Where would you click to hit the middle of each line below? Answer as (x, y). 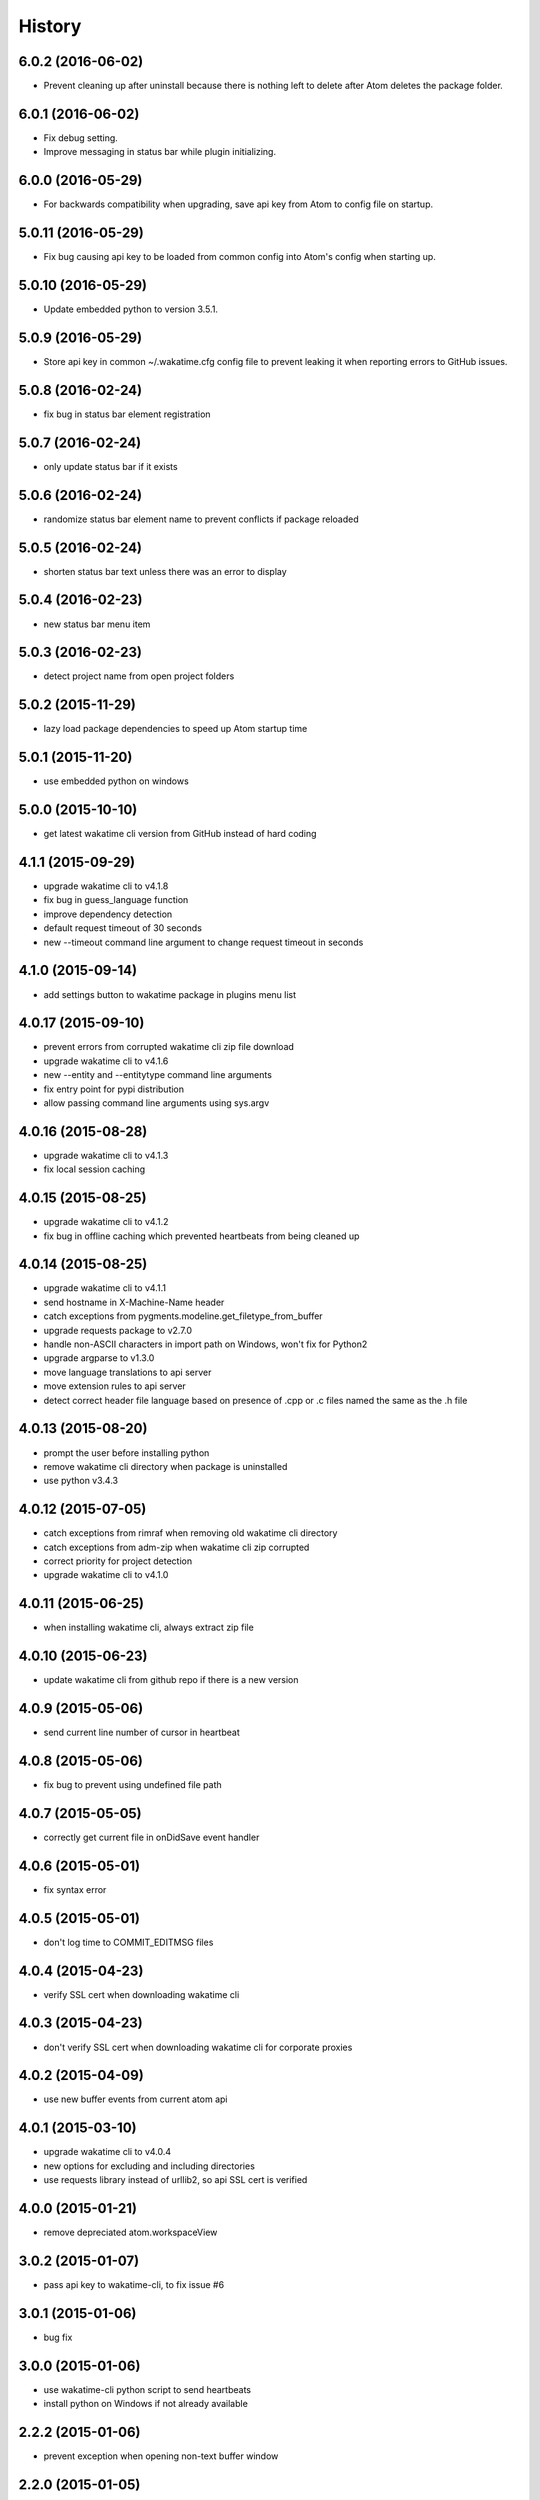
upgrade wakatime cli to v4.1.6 (106, 1061)
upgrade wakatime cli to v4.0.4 (107, 2152)
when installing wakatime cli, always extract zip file (148, 1627)
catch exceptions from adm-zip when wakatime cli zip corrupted (176, 1547)
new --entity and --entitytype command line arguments (157, 1075)
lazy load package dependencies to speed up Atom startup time (175, 729)
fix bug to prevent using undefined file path (132, 1784)
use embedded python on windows (116, 781)
